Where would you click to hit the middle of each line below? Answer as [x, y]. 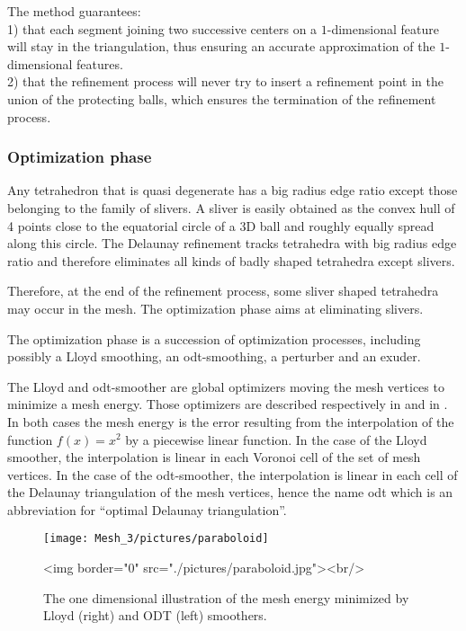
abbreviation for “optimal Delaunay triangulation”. [147, 509]
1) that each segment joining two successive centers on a [162, 28]
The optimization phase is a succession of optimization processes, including [214, 338]
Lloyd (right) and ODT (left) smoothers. [155, 615]
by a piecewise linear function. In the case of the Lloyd [276, 439]
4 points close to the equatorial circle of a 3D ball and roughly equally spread [221, 225]
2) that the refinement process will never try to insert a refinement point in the [226, 81]
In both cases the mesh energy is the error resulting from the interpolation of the [231, 421]
